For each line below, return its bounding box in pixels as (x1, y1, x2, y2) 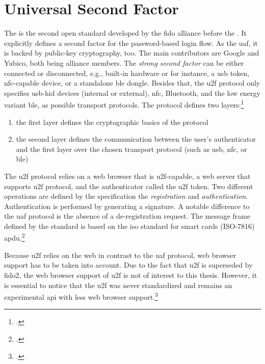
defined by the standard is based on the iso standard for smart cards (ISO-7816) (4, 220, 255, 231)
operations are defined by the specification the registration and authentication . (4, 191, 248, 201)
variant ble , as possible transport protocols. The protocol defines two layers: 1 (4, 98, 244, 110)
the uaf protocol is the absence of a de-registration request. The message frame (4, 211, 251, 221)
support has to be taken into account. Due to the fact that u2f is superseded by (4, 259, 253, 270)
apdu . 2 (4, 231, 25, 243)
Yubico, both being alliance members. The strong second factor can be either (4, 57, 244, 68)
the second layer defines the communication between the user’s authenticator (16, 134, 256, 144)
